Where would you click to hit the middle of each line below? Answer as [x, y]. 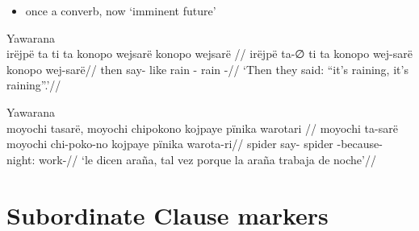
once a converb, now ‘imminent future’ [121, 10]
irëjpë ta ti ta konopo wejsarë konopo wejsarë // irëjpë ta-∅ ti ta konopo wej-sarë [209, 54]
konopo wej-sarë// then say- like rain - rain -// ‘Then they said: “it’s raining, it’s [207, 69]
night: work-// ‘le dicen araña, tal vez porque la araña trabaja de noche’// [191, 159]
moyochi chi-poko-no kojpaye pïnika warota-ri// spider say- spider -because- [195, 144]
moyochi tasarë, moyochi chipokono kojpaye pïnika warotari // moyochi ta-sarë [202, 128]
